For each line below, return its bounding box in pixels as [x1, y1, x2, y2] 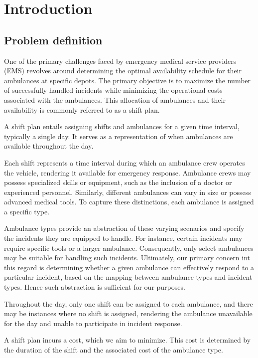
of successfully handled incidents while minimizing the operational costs [4, 85, 223, 95]
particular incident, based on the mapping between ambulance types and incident [4, 272, 253, 282]
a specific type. [4, 206, 50, 216]
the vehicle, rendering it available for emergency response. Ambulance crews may [4, 167, 251, 178]
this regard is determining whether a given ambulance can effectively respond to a [4, 262, 255, 272]
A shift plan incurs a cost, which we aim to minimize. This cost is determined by [4, 335, 251, 345]
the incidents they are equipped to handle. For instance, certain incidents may [4, 233, 243, 243]
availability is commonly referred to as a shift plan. [4, 104, 160, 115]
